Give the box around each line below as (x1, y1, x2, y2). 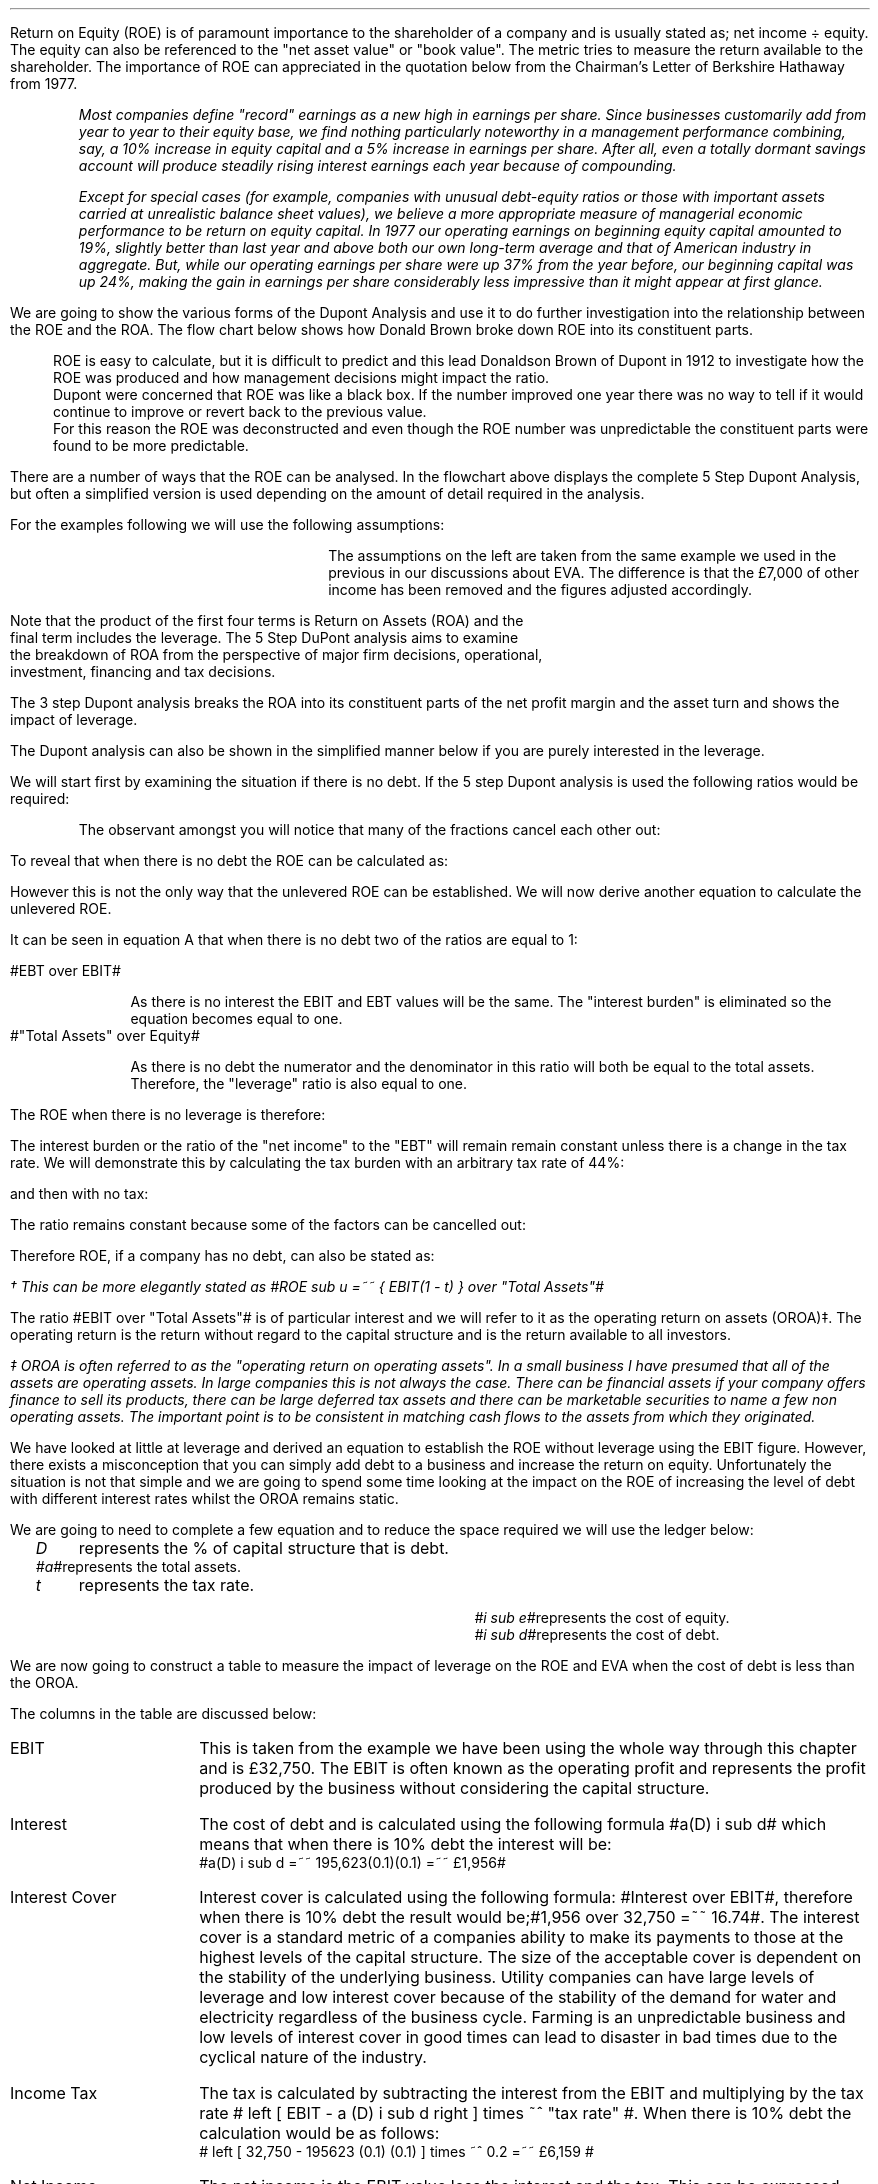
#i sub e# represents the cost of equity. (474, 1609, 730, 1626)
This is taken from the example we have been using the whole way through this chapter (199, 1738, 857, 1758)
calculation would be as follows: (199, 2123, 440, 2143)
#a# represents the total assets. (35, 1558, 241, 1575)
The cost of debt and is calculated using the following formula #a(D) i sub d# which (199, 1814, 827, 1834)
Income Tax (10, 2083, 98, 2103)
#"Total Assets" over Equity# (10, 1027, 200, 1044)
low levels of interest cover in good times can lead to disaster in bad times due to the (199, 2027, 838, 2047)
